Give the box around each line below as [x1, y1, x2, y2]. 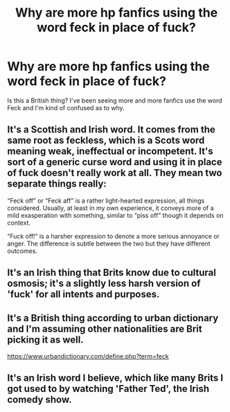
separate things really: [7, 178, 107, 190]
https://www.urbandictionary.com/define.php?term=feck [7, 352, 170, 360]
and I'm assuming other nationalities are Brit [7, 323, 202, 334]
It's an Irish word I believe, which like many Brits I [7, 372, 224, 384]
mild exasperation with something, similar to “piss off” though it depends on [7, 211, 224, 219]
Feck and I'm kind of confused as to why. [7, 103, 125, 112]
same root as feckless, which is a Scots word [7, 135, 205, 146]
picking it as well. [7, 334, 85, 345]
